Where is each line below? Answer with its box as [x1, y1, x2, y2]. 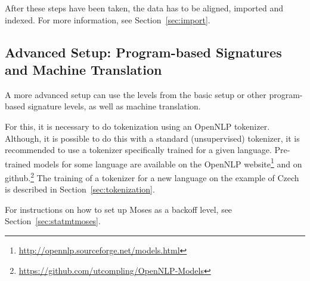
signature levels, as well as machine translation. [27, 100, 201, 112]
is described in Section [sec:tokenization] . [5, 183, 155, 196]
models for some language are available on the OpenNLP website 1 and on [33, 155, 302, 170]
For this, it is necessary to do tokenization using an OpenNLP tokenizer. [5, 120, 270, 132]
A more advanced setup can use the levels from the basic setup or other [5, 88, 266, 100]
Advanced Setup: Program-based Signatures [5, 42, 282, 61]
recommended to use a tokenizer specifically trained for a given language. [5, 143, 272, 156]
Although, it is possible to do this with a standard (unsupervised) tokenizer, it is [5, 132, 300, 144]
